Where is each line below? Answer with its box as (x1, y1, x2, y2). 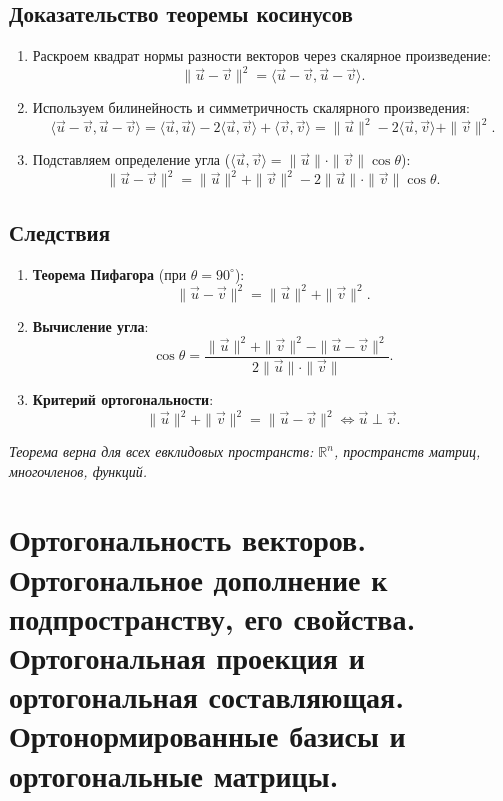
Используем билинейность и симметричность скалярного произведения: (32, 97, 470, 118)
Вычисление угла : (32, 315, 149, 336)
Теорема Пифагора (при (32, 263, 187, 284)
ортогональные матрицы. (9, 754, 339, 795)
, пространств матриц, (333, 441, 481, 462)
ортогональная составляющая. (9, 676, 405, 717)
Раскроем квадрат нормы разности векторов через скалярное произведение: (32, 45, 492, 66)
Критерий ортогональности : (32, 389, 214, 409)
